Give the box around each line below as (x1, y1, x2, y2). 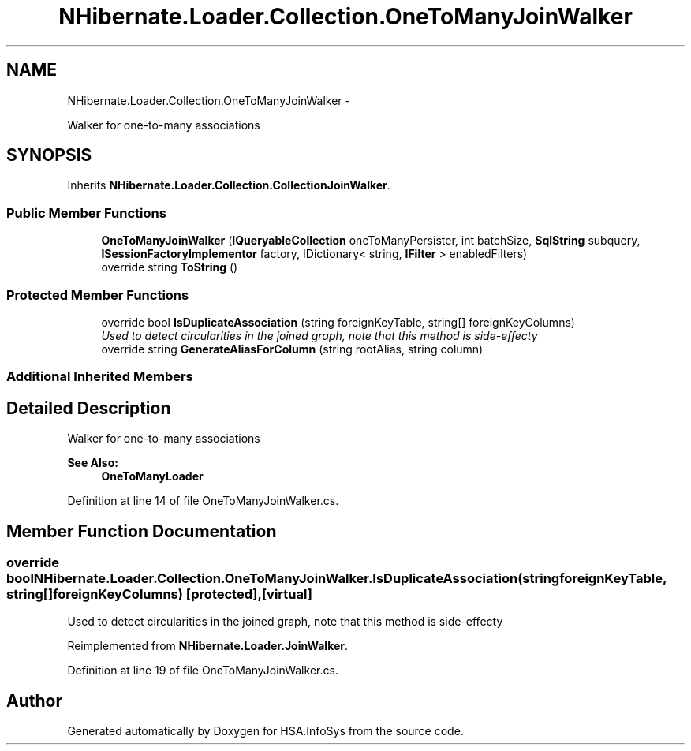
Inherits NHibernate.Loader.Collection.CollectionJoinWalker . (67, 178, 390, 192)
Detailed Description (6, 398, 171, 418)
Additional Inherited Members (6, 368, 193, 385)
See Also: (67, 456, 118, 470)
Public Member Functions (6, 204, 166, 221)
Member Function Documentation (6, 521, 277, 541)
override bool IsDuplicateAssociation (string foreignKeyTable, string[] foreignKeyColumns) (101, 315, 575, 329)
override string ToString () (101, 260, 238, 275)
